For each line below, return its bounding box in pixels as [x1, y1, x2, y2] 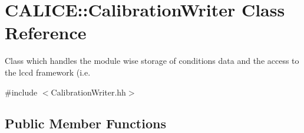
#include [5, 86, 38, 98]
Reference [5, 21, 87, 45]
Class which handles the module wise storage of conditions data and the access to [5, 54, 299, 67]
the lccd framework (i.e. [5, 66, 91, 78]
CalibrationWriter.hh [51, 86, 126, 98]
